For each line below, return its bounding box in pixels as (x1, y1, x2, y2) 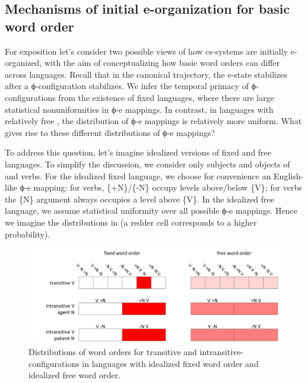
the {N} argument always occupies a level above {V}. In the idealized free (5, 192, 275, 205)
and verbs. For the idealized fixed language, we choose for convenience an (5, 169, 271, 182)
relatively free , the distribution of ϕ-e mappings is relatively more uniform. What (5, 115, 302, 127)
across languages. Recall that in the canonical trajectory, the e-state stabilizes (5, 68, 287, 80)
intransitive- (199, 345, 244, 357)
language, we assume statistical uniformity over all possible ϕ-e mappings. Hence (5, 204, 297, 217)
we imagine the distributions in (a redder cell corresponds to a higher (5, 216, 257, 228)
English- (274, 169, 304, 182)
